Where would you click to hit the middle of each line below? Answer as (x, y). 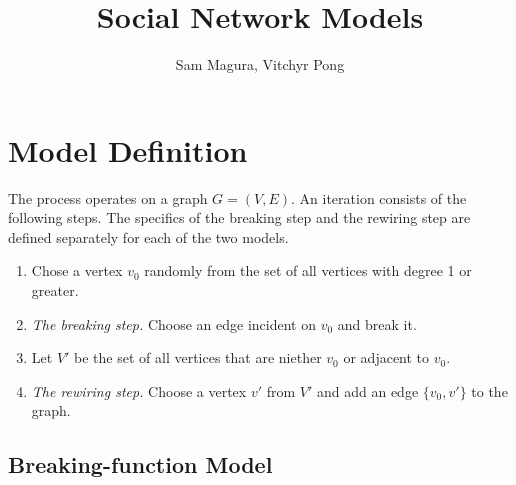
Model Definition (128, 149)
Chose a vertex (77, 270)
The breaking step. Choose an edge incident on (173, 323)
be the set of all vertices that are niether (198, 357)
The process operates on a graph (108, 197)
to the (489, 390)
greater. (55, 290)
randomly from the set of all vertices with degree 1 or (308, 270)
